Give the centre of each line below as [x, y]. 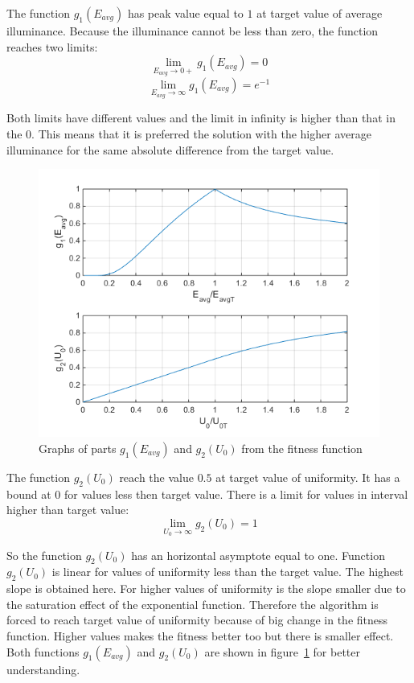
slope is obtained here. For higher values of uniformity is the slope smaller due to [206, 588]
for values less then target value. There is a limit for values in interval [236, 494]
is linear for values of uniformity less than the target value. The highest [228, 572]
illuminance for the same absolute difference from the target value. [170, 149]
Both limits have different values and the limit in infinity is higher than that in [201, 118]
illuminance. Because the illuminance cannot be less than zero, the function [193, 31]
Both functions [43, 651]
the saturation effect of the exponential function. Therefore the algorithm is [193, 604]
